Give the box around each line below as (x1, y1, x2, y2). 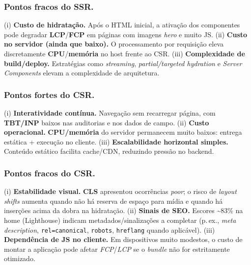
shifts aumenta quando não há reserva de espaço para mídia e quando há (4, 195, 223, 206)
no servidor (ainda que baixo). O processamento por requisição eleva (4, 39, 224, 49)
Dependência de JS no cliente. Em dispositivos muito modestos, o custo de (4, 234, 243, 244)
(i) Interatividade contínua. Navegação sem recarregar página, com (4, 108, 216, 118)
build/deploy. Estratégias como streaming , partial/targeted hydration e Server (4, 58, 242, 68)
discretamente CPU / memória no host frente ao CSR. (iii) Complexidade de (4, 48, 245, 58)
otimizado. (4, 253, 35, 264)
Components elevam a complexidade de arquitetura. (4, 68, 160, 78)
